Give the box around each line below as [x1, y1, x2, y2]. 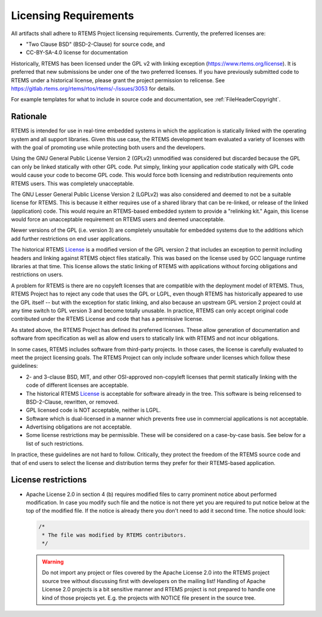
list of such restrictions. [26, 440, 84, 447]
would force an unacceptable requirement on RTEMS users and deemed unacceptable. [11, 216, 225, 223]
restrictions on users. [11, 271, 64, 278]
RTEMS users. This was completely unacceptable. [11, 179, 134, 187]
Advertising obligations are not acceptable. [26, 423, 132, 430]
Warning [42, 558, 64, 566]
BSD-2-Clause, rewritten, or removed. [26, 398, 119, 405]
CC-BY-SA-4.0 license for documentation [26, 49, 128, 56]
